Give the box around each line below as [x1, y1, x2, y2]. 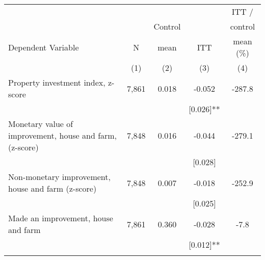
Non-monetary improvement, [8, 171, 111, 183]
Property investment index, [8, 76, 105, 88]
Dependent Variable [8, 41, 79, 53]
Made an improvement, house [8, 212, 113, 224]
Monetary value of [8, 118, 73, 129]
